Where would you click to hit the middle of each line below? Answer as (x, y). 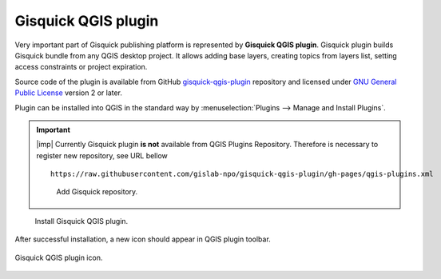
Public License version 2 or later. (69, 93)
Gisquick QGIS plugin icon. (59, 257)
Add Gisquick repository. (97, 192)
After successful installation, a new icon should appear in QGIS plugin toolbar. (143, 239)
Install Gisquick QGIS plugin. (81, 221)
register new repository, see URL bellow (102, 155)
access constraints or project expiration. (81, 67)
